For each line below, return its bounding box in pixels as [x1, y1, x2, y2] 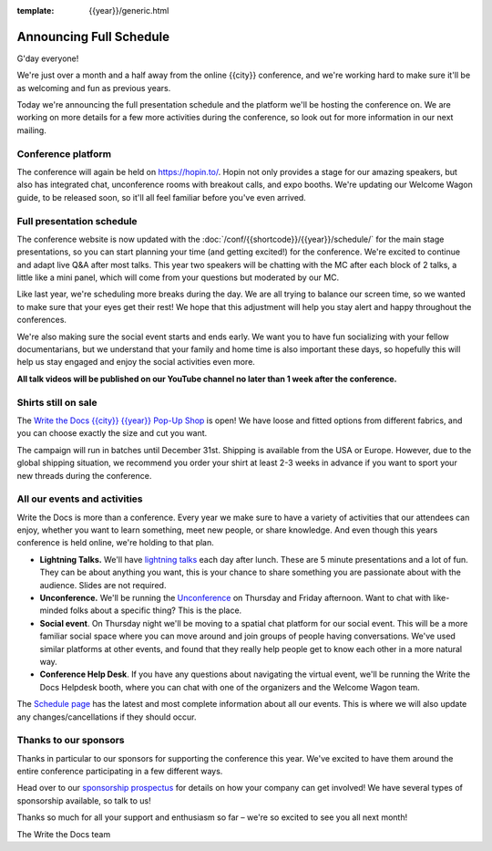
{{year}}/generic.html [88, 5, 169, 16]
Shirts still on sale [16, 396, 97, 409]
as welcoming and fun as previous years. [16, 82, 171, 93]
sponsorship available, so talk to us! [16, 794, 152, 806]
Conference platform [16, 147, 112, 160]
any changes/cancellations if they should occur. [16, 711, 197, 722]
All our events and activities [16, 493, 143, 505]
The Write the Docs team [16, 828, 111, 839]
